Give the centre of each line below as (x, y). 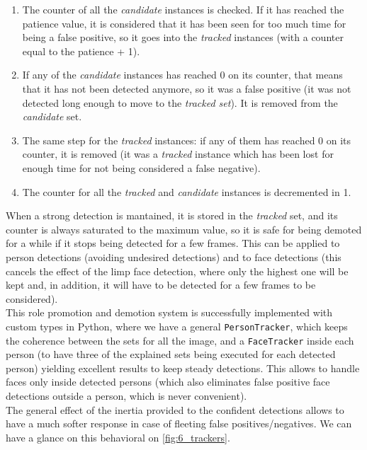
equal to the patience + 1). (81, 51)
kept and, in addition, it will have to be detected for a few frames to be (161, 285)
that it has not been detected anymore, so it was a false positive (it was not (187, 88)
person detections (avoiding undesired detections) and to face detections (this (174, 256)
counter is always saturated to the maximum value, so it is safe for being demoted (184, 229)
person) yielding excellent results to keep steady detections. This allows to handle (183, 368)
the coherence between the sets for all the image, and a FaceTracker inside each (180, 340)
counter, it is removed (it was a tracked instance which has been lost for (178, 154)
